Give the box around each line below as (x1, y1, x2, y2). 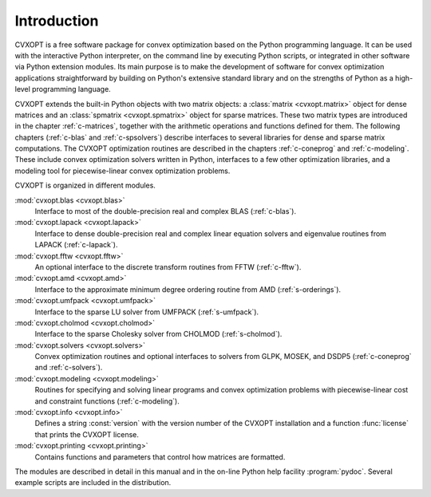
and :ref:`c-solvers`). (34, 363, 103, 373)
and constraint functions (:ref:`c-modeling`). (34, 396, 180, 406)
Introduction (14, 12, 99, 30)
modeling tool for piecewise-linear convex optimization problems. (14, 166, 231, 176)
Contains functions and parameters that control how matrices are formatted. (34, 452, 286, 462)
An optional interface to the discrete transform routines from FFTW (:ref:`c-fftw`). (34, 262, 302, 271)
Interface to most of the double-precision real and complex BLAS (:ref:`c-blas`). (34, 207, 297, 216)
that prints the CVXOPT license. (34, 429, 139, 439)
